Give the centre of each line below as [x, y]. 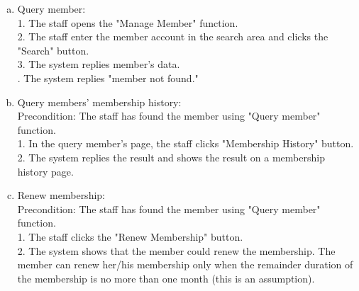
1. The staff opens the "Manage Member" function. [128, 22]
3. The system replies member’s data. [99, 64]
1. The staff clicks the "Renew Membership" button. [130, 236]
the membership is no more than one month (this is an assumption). [166, 278]
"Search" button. [53, 50]
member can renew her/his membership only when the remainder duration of [185, 264]
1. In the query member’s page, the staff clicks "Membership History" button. [186, 143]
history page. [45, 171]
